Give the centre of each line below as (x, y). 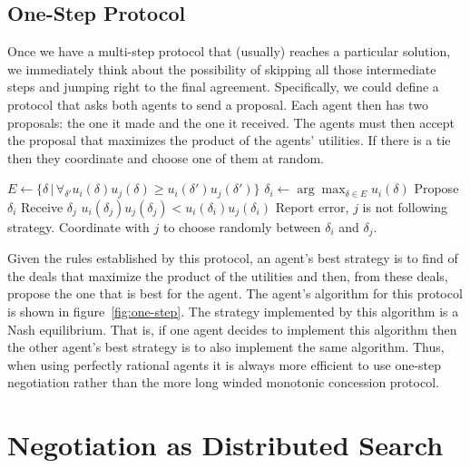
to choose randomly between (242, 226)
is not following (405, 206)
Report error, (312, 206)
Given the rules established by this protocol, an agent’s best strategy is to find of (233, 258)
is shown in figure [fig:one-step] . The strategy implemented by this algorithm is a (233, 312)
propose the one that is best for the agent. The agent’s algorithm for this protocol (235, 293)
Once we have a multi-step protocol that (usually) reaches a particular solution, (229, 51)
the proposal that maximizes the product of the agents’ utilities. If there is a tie (229, 140)
